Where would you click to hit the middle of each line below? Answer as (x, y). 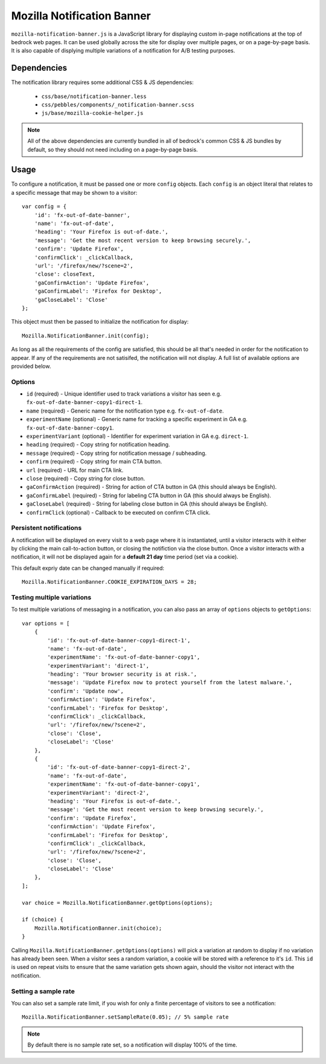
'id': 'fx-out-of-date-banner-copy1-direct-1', (119, 640)
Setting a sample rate (43, 991)
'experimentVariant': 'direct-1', (98, 666)
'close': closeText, (65, 274)
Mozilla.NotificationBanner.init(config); (86, 335)
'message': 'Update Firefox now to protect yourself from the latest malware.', (170, 683)
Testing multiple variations (51, 597)
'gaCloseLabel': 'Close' (71, 300)
